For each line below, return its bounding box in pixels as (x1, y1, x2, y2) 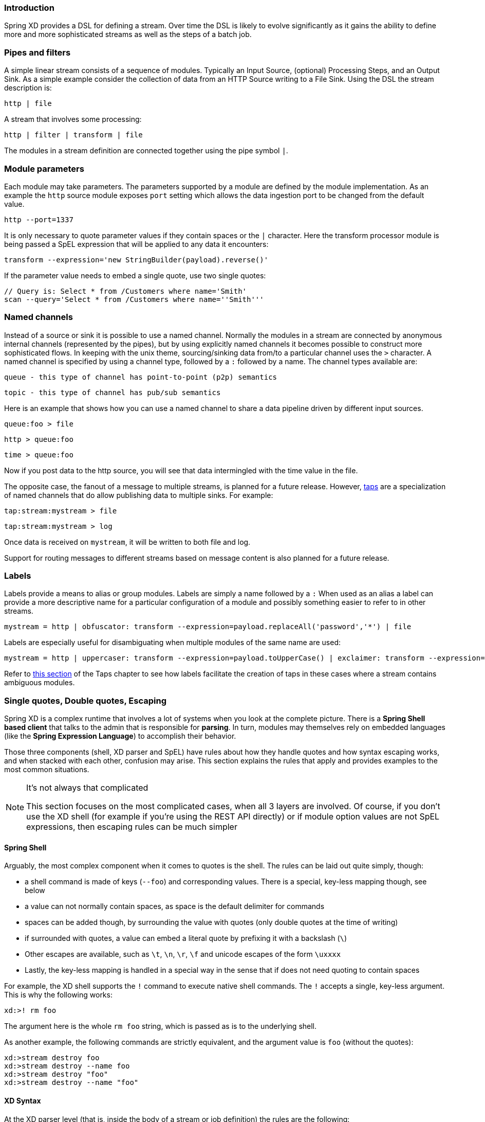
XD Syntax (4, 1096, 41, 1105)
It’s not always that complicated (26, 782, 148, 793)
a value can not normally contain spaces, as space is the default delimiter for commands (25, 902, 325, 911)
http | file (4, 99, 52, 108)
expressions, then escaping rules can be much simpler (26, 822, 237, 832)
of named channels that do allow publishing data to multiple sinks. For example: (4, 490, 273, 500)
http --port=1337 (4, 215, 73, 224)
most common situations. (4, 765, 89, 774)
